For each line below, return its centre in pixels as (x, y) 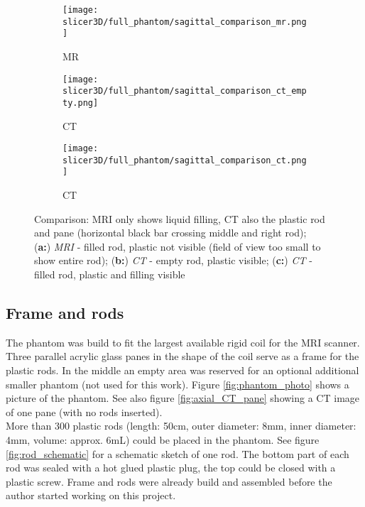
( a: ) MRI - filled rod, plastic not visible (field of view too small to (178, 246)
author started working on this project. (91, 495)
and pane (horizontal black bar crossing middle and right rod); (170, 233)
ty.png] (81, 103)
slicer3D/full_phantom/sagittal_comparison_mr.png (185, 22)
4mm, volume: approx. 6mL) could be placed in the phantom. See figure (163, 440)
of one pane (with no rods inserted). (84, 411)
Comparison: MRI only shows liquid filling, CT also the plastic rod (180, 218)
